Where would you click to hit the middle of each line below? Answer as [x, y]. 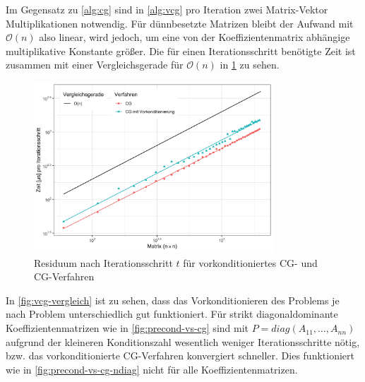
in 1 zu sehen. [250, 65]
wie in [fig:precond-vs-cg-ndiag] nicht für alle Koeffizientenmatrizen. [152, 369]
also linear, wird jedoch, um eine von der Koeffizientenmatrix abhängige [195, 37]
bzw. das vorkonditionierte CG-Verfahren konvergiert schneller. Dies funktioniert [180, 356]
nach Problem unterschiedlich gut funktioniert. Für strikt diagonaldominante [172, 314]
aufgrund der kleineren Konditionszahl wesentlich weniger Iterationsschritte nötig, [183, 341]
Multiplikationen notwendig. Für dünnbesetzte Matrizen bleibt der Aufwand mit [180, 23]
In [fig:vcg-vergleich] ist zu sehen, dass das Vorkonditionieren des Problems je [173, 300]
